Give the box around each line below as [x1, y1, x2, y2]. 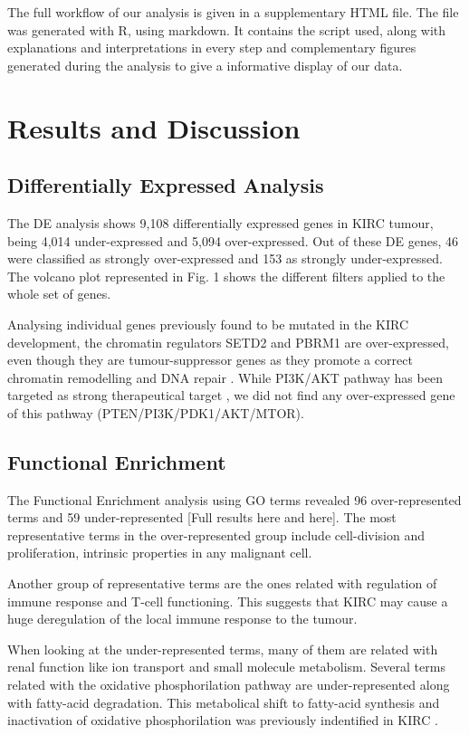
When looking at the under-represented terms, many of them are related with [7, 639, 438, 658]
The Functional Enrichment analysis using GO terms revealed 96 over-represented [7, 490, 462, 509]
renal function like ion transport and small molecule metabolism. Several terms [7, 657, 445, 676]
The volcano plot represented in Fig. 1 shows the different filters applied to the [7, 266, 445, 285]
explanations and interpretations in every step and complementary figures [7, 38, 416, 57]
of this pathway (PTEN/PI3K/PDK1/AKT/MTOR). [7, 403, 304, 422]
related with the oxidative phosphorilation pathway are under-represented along [7, 675, 450, 694]
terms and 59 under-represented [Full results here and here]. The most [7, 508, 397, 527]
